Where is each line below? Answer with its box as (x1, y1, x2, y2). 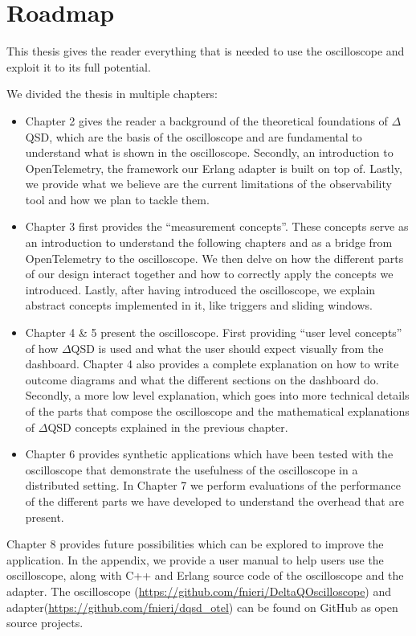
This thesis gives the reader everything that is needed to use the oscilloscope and (6, 43, 405, 59)
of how (25, 339, 59, 356)
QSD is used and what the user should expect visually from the (71, 339, 384, 356)
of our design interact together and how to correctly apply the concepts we (25, 265, 394, 282)
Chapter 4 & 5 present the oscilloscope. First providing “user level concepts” (25, 324, 402, 341)
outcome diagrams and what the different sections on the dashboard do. (25, 371, 379, 388)
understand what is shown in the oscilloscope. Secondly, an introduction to (25, 144, 394, 161)
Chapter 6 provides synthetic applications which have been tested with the (25, 445, 394, 462)
